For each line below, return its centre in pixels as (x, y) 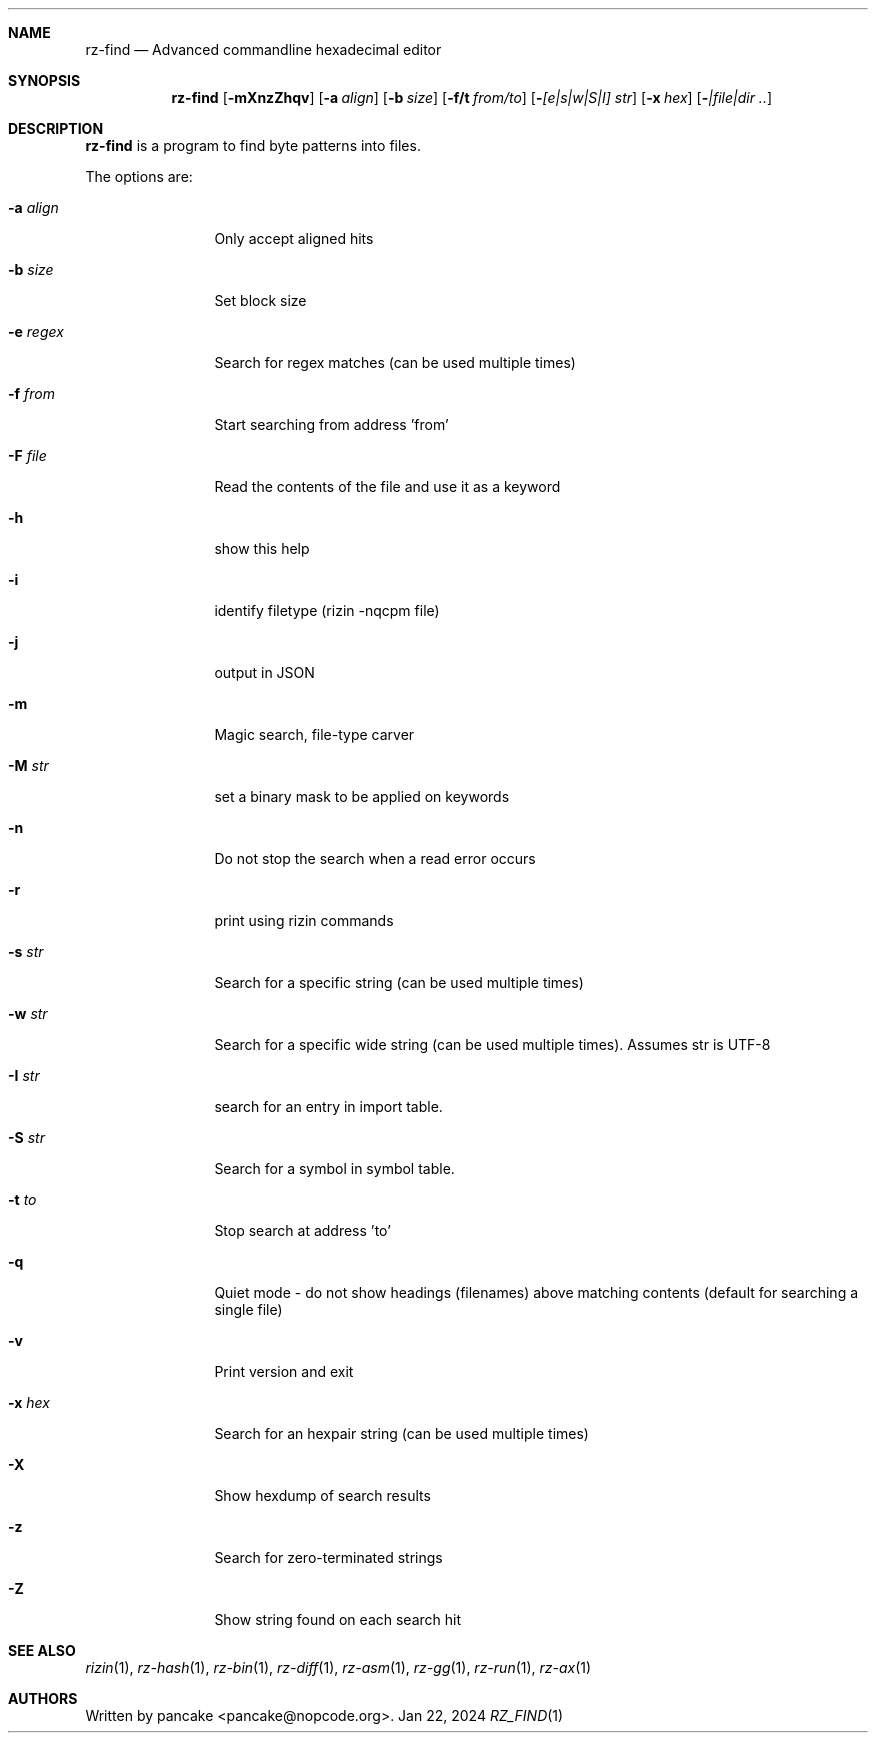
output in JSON (264, 672)
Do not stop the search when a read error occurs (375, 858)
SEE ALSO (42, 1650)
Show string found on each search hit (338, 1619)
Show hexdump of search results (322, 1495)
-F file (27, 455)
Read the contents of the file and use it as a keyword (387, 486)
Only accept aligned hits (294, 238)
